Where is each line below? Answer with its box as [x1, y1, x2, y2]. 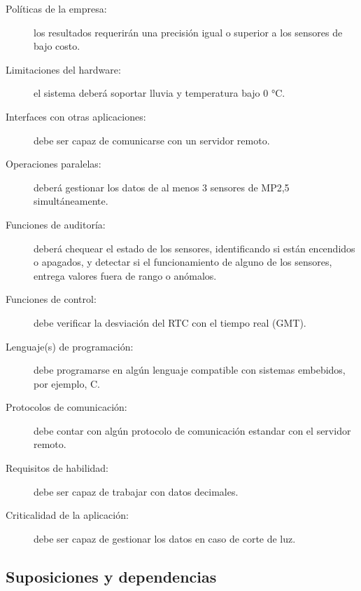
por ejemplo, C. [34, 376, 100, 390]
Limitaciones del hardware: [6, 62, 121, 76]
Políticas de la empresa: [6, 1, 107, 15]
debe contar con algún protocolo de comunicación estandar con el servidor [34, 423, 351, 437]
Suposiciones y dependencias [6, 565, 217, 587]
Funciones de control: [6, 292, 97, 306]
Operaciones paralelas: [6, 156, 101, 171]
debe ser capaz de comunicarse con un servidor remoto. [34, 133, 270, 147]
